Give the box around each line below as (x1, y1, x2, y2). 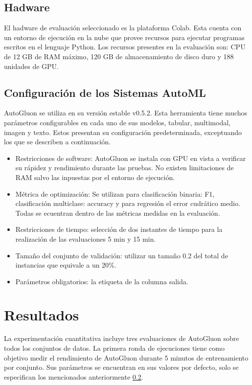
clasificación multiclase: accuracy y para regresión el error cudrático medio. (15, 198, 240, 208)
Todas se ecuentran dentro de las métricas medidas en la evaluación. (15, 207, 220, 218)
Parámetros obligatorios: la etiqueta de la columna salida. (15, 276, 188, 286)
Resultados (4, 305, 79, 325)
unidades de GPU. (4, 61, 59, 71)
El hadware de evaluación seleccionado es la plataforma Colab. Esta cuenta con (4, 23, 242, 33)
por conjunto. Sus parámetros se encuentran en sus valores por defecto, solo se (4, 362, 239, 372)
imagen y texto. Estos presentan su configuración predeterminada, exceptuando (4, 127, 242, 137)
